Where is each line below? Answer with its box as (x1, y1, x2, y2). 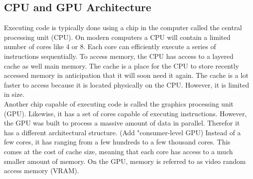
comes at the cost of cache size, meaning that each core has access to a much (4, 146, 233, 156)
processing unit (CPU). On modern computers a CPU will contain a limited (4, 32, 231, 42)
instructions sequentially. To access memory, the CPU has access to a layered (4, 51, 234, 61)
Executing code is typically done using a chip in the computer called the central (4, 22, 242, 33)
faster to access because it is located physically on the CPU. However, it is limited (4, 79, 249, 89)
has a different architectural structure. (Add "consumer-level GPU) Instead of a (4, 127, 241, 137)
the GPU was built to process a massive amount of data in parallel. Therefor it (4, 118, 240, 128)
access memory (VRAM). (4, 165, 79, 176)
